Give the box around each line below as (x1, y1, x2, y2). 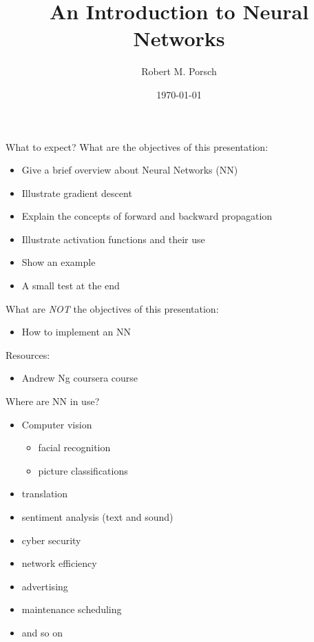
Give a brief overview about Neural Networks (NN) (21, 163, 238, 177)
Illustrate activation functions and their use (21, 231, 205, 246)
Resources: (6, 347, 50, 362)
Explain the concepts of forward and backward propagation (21, 209, 273, 223)
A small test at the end (21, 278, 120, 293)
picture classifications (38, 463, 128, 477)
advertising (21, 579, 68, 593)
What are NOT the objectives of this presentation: (6, 301, 219, 315)
